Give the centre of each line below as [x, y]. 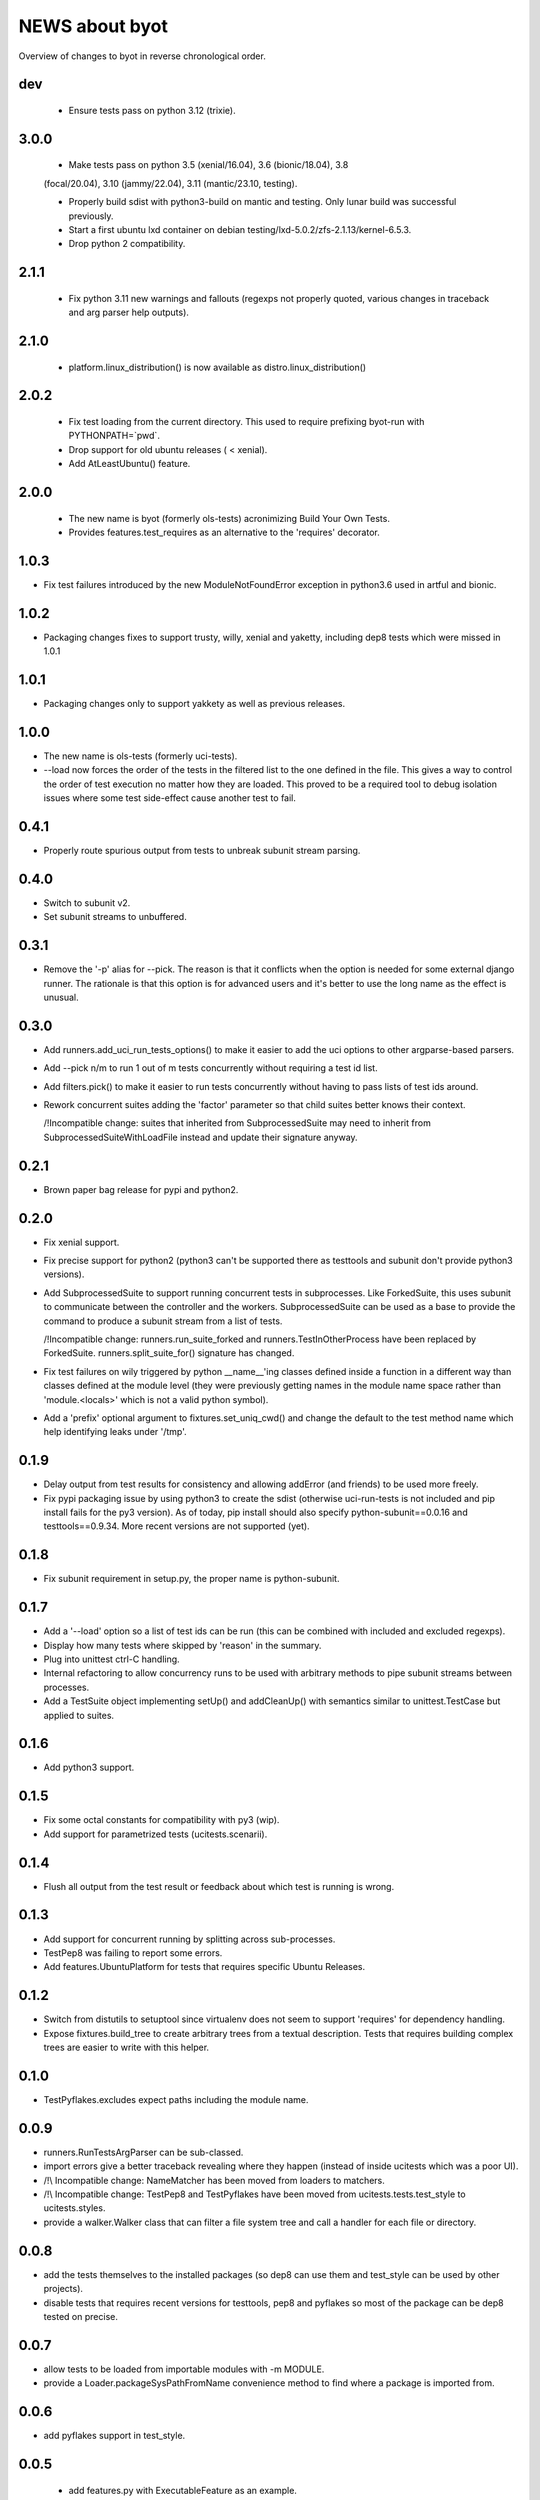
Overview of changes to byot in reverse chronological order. [142, 56]
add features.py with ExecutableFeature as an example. [182, 2490]
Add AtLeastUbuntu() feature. [129, 464]
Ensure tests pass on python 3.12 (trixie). [152, 110]
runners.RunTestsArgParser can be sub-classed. [143, 2152]
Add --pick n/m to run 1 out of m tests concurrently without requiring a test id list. [211, 1068]
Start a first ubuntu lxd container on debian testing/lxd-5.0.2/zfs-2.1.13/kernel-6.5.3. [240, 229]
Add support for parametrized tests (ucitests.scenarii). [155, 1834]
